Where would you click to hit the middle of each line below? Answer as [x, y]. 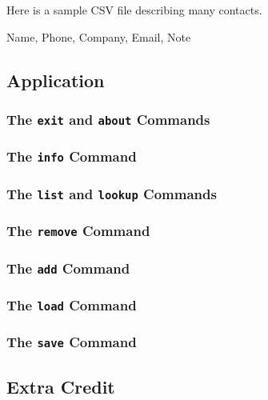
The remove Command [78, 231]
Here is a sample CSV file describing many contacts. [134, 10]
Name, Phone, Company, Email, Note [99, 36]
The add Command [68, 268]
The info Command [72, 156]
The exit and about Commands [108, 119]
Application [56, 80]
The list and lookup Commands [112, 193]
